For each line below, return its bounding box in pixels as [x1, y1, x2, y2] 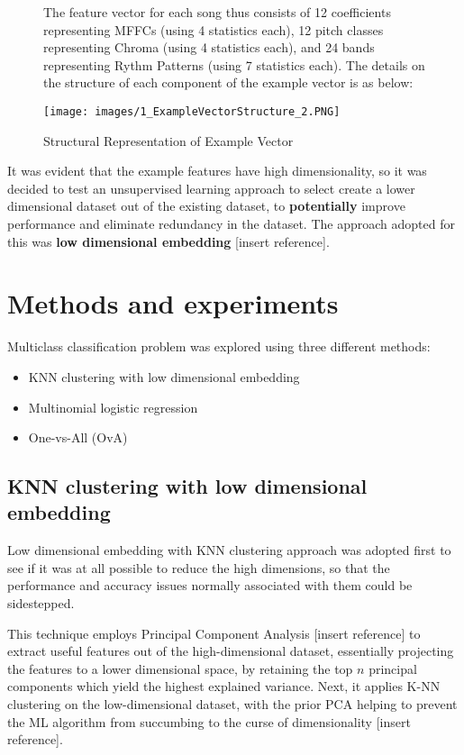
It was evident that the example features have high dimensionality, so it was [7, 161, 427, 180]
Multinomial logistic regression [28, 397, 198, 416]
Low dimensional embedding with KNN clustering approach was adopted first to [7, 541, 451, 559]
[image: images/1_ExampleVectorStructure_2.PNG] [43, 105, 341, 118]
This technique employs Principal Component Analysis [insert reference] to [7, 623, 421, 642]
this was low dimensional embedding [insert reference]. [7, 232, 330, 250]
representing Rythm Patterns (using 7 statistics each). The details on [43, 55, 425, 74]
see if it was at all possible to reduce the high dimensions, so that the [7, 558, 390, 577]
